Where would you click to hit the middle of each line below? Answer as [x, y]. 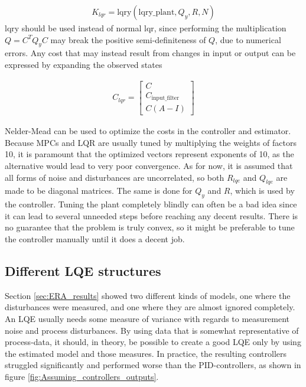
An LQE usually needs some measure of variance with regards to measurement [147, 318]
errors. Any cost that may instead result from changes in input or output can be [150, 53]
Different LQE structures [83, 270]
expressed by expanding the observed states [84, 65]
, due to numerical [248, 39]
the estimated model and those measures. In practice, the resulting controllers [146, 353]
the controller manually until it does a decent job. [95, 238]
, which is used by [262, 191]
